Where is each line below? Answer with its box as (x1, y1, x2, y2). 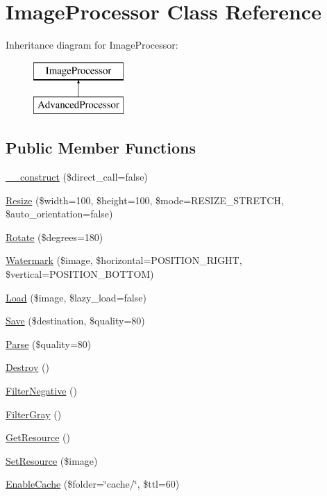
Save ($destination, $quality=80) (6, 313, 145, 328)
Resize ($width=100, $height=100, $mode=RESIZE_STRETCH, (6, 192, 284, 207)
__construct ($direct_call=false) (6, 170, 148, 184)
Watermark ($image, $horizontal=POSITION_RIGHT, (6, 253, 242, 267)
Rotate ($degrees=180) (6, 229, 103, 244)
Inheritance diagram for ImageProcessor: (6, 38, 178, 52)
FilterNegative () (6, 383, 77, 398)
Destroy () (6, 360, 49, 374)
